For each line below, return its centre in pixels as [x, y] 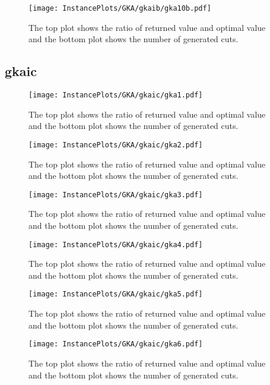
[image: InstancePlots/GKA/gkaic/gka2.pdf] [116, 145]
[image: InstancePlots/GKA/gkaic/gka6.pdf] [116, 344]
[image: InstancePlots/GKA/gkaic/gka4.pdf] [116, 244]
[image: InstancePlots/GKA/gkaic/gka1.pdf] [116, 95]
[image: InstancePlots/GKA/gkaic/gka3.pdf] [116, 195]
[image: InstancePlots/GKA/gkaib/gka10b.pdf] [120, 8]
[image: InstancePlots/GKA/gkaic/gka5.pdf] [116, 294]
